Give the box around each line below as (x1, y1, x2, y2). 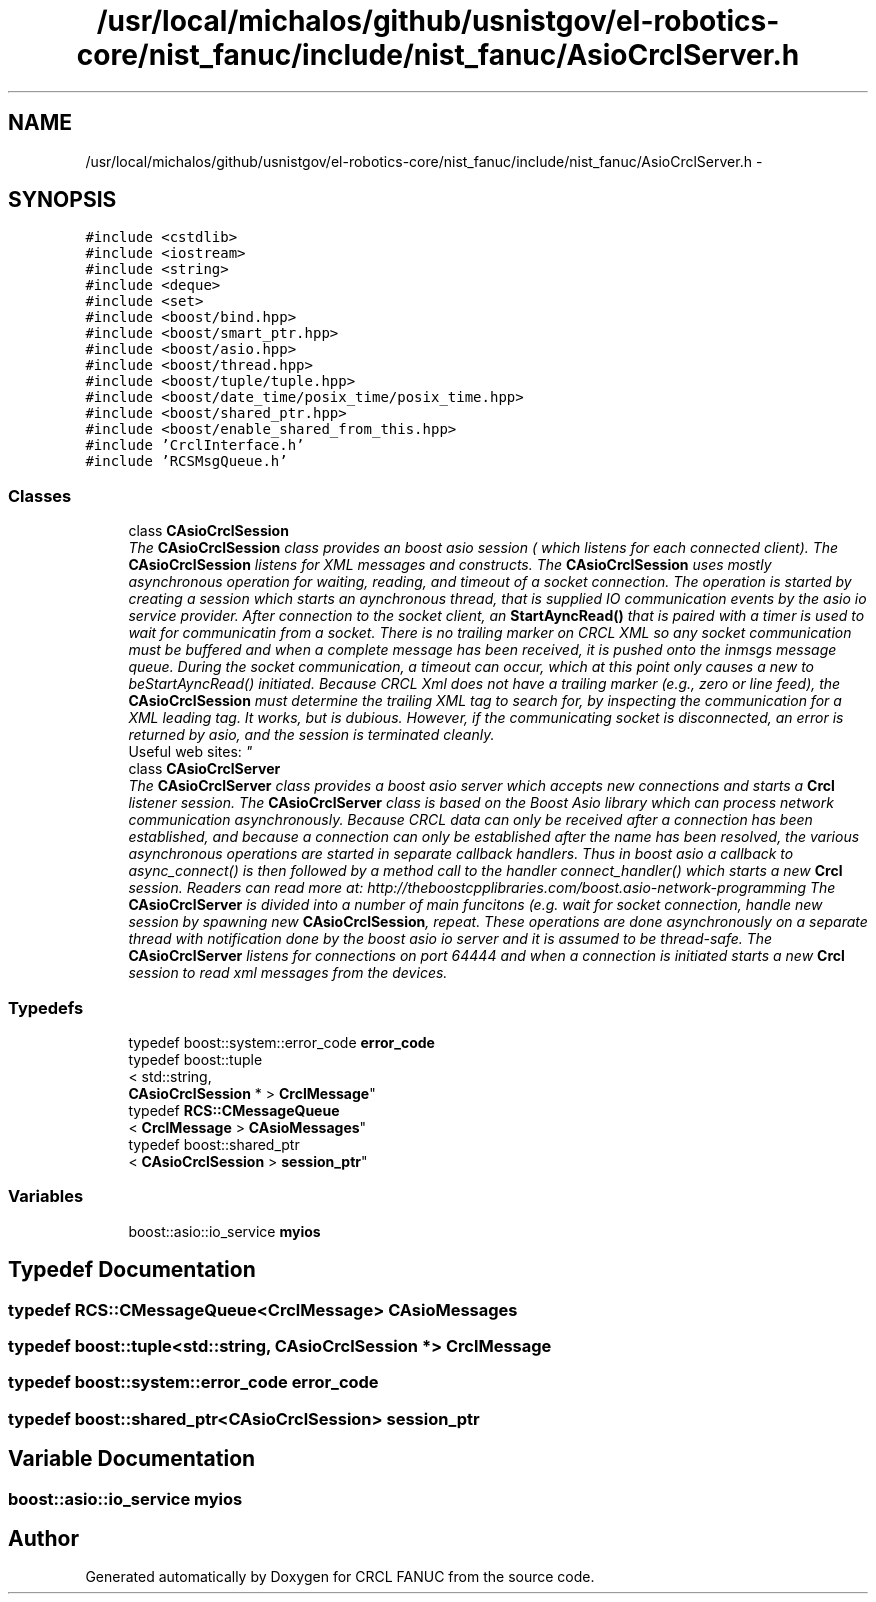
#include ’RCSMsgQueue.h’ (85, 453, 288, 470)
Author (8, 1525, 79, 1551)
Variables (8, 1186, 84, 1207)
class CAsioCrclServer (128, 760, 281, 778)
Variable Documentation (8, 1446, 256, 1472)
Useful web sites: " (128, 743, 253, 761)
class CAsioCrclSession (128, 522, 289, 540)
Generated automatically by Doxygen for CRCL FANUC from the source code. (85, 1568, 595, 1586)
